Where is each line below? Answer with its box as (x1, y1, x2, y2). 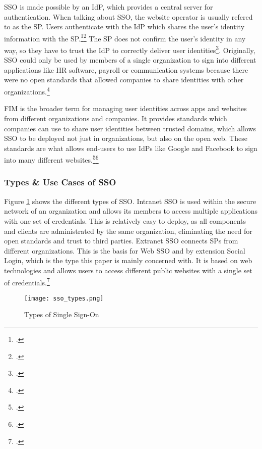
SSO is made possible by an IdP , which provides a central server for (4, 2, 213, 12)
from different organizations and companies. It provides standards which (4, 113, 227, 123)
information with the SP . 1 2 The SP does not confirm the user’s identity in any (4, 31, 246, 43)
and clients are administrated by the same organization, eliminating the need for (4, 225, 252, 236)
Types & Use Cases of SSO (4, 176, 116, 188)
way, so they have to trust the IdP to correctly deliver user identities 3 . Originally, (4, 43, 255, 55)
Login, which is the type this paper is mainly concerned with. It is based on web (4, 255, 252, 266)
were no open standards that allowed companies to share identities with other (4, 74, 244, 85)
